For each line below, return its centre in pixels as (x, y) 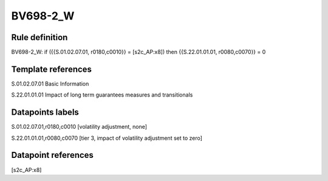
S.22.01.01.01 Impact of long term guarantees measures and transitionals (102, 95)
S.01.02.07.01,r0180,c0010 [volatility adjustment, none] (79, 127)
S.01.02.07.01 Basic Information (50, 84)
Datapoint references (53, 155)
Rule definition (39, 37)
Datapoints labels (45, 112)
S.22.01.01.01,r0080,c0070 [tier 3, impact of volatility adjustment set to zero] (107, 138)
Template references (52, 69)
